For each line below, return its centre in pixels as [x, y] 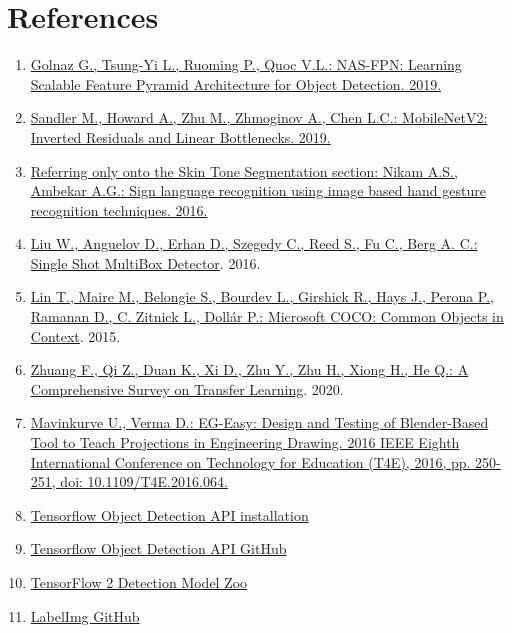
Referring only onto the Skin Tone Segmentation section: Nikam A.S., [244, 170]
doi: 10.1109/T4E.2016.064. [144, 481]
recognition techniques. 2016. [119, 209]
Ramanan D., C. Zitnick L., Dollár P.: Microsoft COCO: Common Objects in [267, 316]
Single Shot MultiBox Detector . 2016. [145, 262]
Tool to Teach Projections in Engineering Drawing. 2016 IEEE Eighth [245, 442]
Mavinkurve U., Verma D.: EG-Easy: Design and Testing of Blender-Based [259, 422]
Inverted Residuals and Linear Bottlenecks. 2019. [180, 136]
